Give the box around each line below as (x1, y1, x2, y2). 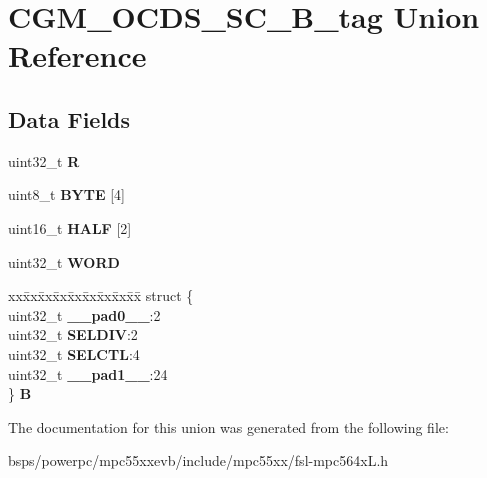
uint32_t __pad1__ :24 (8, 363, 168, 384)
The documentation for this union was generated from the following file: (8, 416, 449, 437)
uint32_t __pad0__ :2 (8, 304, 161, 325)
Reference (8, 35, 147, 76)
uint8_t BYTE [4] (8, 184, 125, 205)
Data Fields (8, 103, 131, 134)
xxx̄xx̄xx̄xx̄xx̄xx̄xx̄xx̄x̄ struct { (8, 285, 194, 306)
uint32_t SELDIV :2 (8, 324, 138, 345)
